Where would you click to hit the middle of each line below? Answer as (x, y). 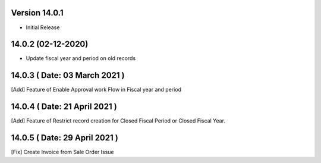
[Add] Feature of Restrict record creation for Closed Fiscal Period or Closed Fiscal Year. (118, 121)
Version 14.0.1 (37, 13)
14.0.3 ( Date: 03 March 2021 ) (68, 75)
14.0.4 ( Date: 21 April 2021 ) (64, 107)
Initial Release (43, 27)
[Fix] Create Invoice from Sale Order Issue (62, 152)
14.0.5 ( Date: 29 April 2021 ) (64, 138)
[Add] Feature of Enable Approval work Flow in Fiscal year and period (96, 90)
